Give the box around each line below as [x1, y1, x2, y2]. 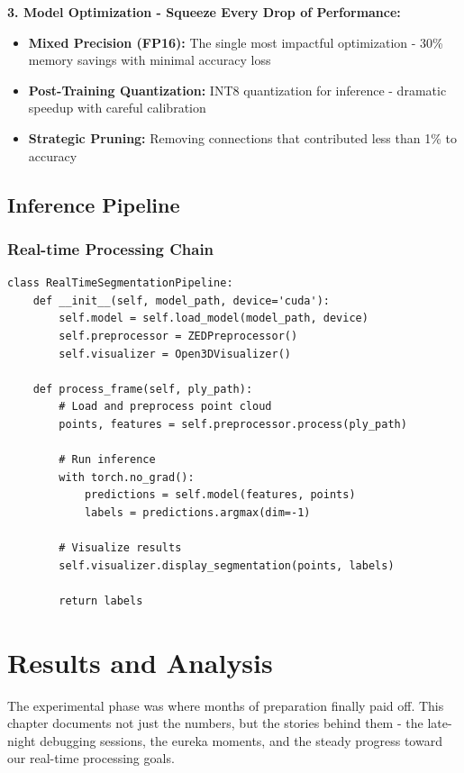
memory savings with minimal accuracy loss [28, 50, 271, 69]
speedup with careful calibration [28, 98, 206, 117]
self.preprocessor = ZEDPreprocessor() [59, 329, 298, 342]
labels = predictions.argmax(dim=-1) [84, 505, 311, 519]
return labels [59, 594, 143, 607]
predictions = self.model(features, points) [84, 488, 356, 502]
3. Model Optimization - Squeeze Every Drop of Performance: [7, 3, 401, 21]
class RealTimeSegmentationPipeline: [7, 277, 233, 290]
